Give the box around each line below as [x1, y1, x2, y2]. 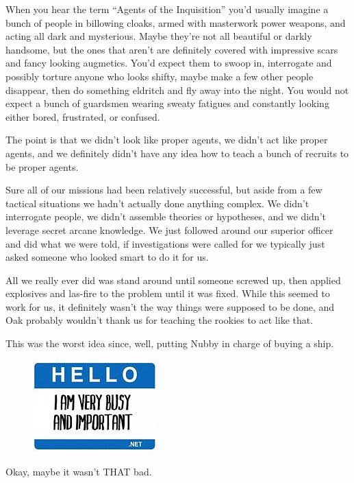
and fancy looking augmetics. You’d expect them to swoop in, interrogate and [5, 56, 332, 70]
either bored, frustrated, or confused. [5, 109, 160, 123]
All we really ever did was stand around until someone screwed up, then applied [5, 272, 341, 287]
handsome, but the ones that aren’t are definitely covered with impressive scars [5, 42, 338, 56]
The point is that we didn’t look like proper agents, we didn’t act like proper [5, 132, 328, 147]
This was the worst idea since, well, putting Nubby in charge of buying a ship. [5, 336, 334, 351]
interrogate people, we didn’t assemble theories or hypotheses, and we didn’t [5, 209, 326, 224]
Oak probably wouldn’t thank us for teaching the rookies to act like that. [5, 313, 314, 327]
